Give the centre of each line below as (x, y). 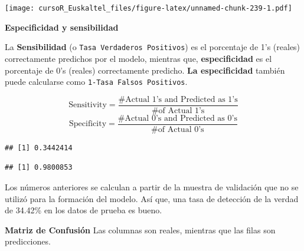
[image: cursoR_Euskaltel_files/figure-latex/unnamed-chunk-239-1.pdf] (148, 8)
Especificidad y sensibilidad (62, 27)
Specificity (88, 124)
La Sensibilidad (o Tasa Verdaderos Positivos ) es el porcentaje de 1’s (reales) (153, 47)
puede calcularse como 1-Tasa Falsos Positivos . (96, 82)
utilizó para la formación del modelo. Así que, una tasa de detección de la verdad (152, 198)
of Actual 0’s (181, 129)
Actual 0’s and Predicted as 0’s (181, 118)
